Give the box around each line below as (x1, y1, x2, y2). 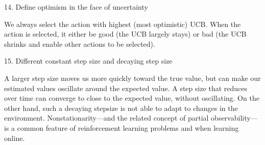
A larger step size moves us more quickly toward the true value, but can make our (4, 72, 261, 83)
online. (4, 132, 25, 143)
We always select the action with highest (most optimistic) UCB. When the (4, 18, 241, 29)
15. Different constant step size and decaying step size (4, 55, 173, 66)
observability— (211, 112, 258, 123)
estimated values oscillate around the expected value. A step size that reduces (4, 82, 248, 93)
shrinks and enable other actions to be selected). (4, 38, 155, 49)
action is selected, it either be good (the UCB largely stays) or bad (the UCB (4, 28, 247, 39)
